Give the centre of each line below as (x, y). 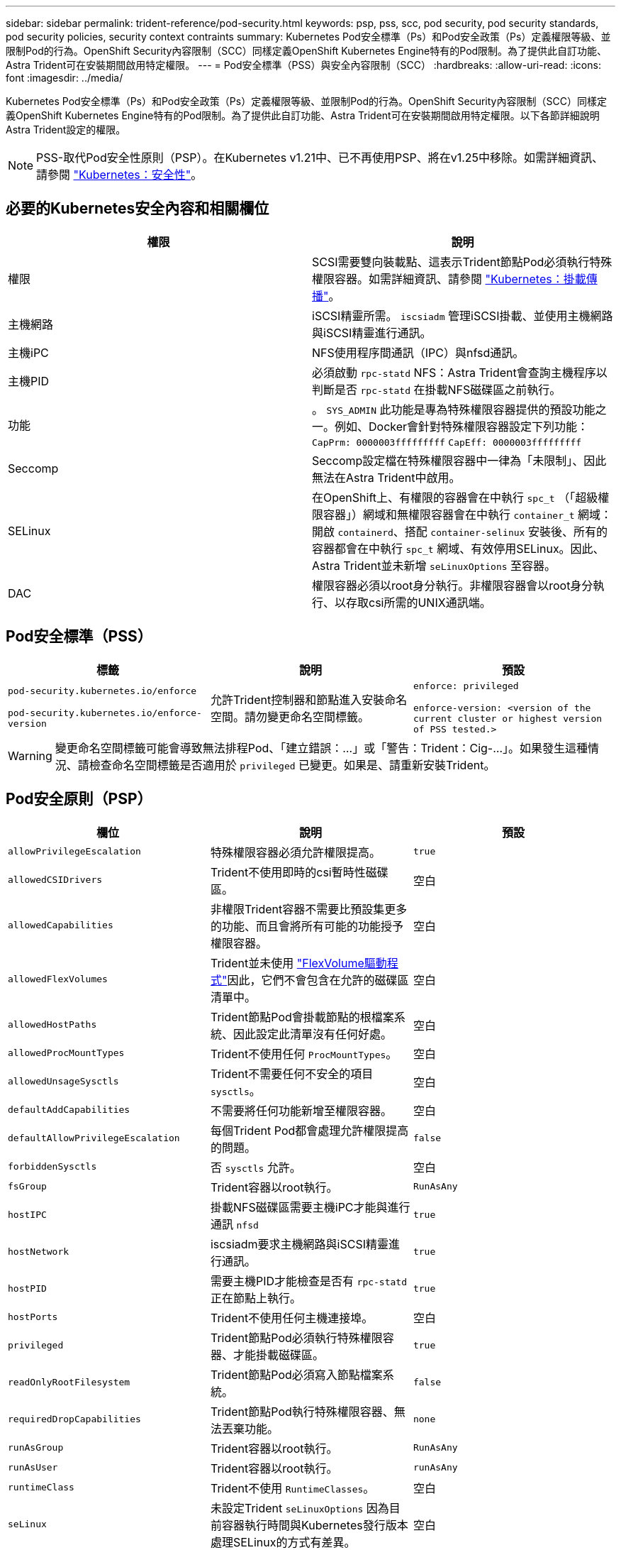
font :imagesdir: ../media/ (65, 78)
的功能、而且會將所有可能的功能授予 (307, 926)
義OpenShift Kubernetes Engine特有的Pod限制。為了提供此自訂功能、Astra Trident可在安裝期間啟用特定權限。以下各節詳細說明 (303, 115)
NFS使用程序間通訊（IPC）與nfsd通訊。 (418, 352)
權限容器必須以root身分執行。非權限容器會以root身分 (453, 585)
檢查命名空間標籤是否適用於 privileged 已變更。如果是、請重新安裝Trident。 (292, 765)
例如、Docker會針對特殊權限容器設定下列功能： (462, 426)
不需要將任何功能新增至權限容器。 (301, 1110)
